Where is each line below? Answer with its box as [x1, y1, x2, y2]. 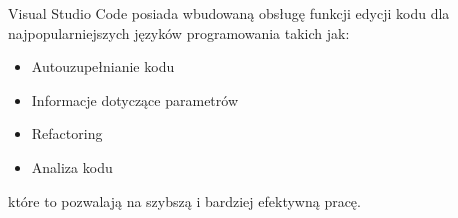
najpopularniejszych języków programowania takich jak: [8, 22, 350, 43]
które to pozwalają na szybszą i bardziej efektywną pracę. [8, 190, 361, 211]
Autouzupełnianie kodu [31, 56, 175, 77]
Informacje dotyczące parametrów [31, 89, 239, 110]
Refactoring [31, 123, 103, 144]
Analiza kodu [31, 156, 113, 177]
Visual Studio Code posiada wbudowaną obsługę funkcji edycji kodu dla [8, 3, 450, 23]
